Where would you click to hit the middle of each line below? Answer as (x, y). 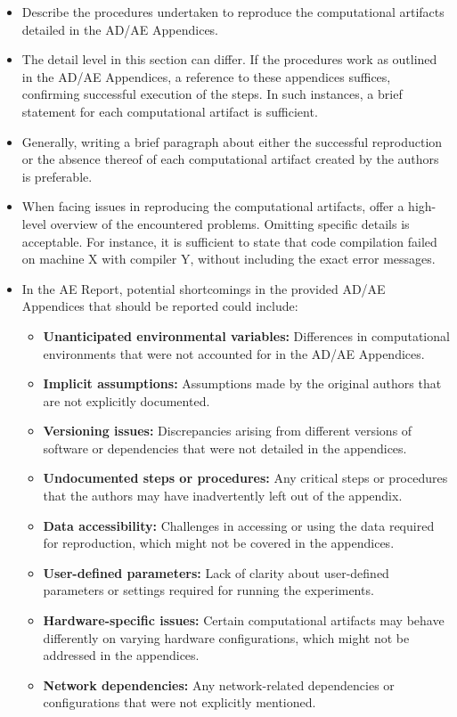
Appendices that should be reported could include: (160, 306)
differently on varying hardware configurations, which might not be (226, 637)
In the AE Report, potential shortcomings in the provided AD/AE (204, 288)
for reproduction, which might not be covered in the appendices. (219, 543)
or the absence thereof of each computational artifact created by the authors (230, 159)
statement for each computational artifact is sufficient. (170, 111)
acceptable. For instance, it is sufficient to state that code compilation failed (229, 241)
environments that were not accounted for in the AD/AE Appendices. (234, 353)
